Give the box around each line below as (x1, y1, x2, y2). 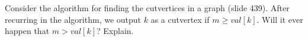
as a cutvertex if (150, 13, 210, 25)
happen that (5, 25, 50, 37)
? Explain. (97, 25, 134, 37)
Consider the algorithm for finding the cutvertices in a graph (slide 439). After (5, 2, 290, 13)
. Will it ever (256, 13, 303, 25)
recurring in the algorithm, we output (5, 13, 142, 25)
